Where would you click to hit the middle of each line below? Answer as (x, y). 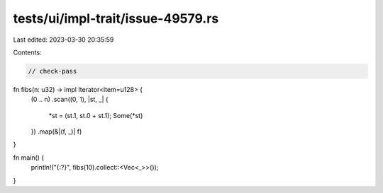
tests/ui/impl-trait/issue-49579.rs (116, 18)
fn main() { (29, 157)
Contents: (27, 52)
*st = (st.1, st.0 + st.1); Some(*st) (96, 115)
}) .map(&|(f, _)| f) (56, 131)
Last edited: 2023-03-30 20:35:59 (63, 40)
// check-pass (52, 71)
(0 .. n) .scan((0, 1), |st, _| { (70, 100)
